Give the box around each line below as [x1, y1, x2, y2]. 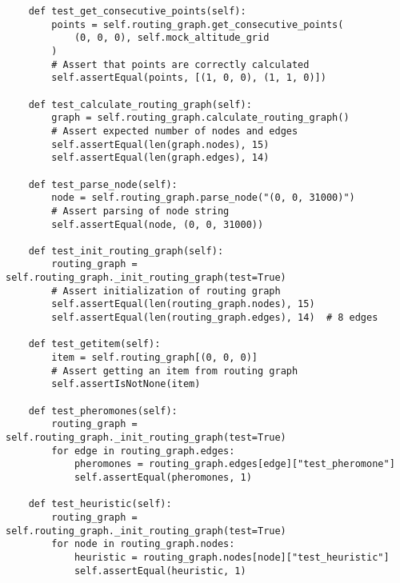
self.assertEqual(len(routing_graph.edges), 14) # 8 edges [51, 312, 378, 324]
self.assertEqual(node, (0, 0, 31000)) [51, 218, 264, 230]
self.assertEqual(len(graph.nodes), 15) [51, 138, 270, 150]
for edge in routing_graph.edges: [51, 445, 235, 457]
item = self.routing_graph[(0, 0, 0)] [51, 352, 258, 364]
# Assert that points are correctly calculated [51, 58, 310, 70]
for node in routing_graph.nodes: [51, 538, 235, 550]
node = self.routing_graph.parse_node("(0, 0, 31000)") [51, 192, 355, 204]
